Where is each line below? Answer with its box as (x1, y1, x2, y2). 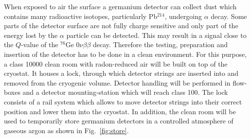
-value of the (21, 39, 58, 50)
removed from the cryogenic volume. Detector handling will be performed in (4, 77, 231, 87)
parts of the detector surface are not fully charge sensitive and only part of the (4, 20, 238, 31)
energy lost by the (4, 30, 58, 40)
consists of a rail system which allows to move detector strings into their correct (4, 96, 242, 106)
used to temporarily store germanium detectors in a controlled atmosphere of (4, 116, 233, 126)
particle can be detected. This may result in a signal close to (66, 30, 247, 40)
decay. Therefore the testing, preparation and (92, 39, 228, 50)
